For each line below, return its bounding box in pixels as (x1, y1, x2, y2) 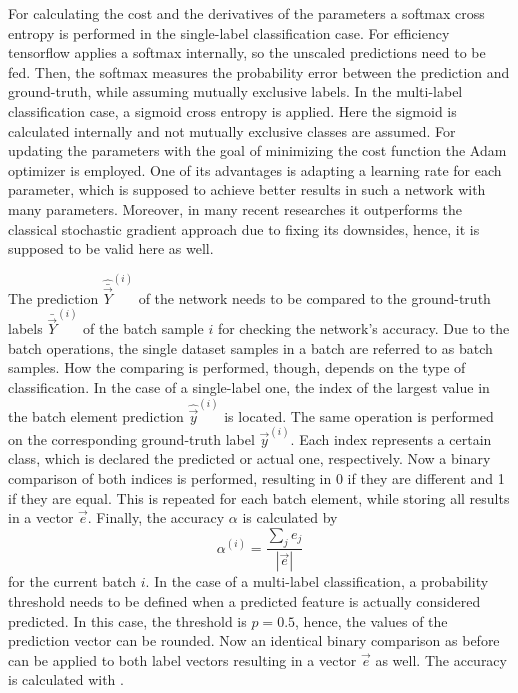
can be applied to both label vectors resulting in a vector (8, 649, 357, 670)
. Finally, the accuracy (87, 507, 225, 528)
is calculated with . (8, 669, 124, 690)
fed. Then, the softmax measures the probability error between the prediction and (8, 61, 510, 82)
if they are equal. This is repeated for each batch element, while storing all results (8, 487, 510, 508)
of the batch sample (83, 318, 204, 339)
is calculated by (242, 507, 338, 528)
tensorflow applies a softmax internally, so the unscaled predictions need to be (8, 42, 486, 63)
